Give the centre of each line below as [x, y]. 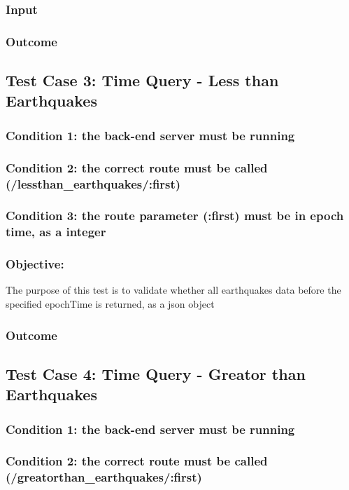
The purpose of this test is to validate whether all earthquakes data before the [173, 290]
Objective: [35, 264]
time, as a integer [56, 232]
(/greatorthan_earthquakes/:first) [104, 477]
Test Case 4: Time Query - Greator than [156, 373]
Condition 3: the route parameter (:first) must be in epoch [175, 216]
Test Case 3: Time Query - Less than [142, 80]
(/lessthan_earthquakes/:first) [93, 183]
